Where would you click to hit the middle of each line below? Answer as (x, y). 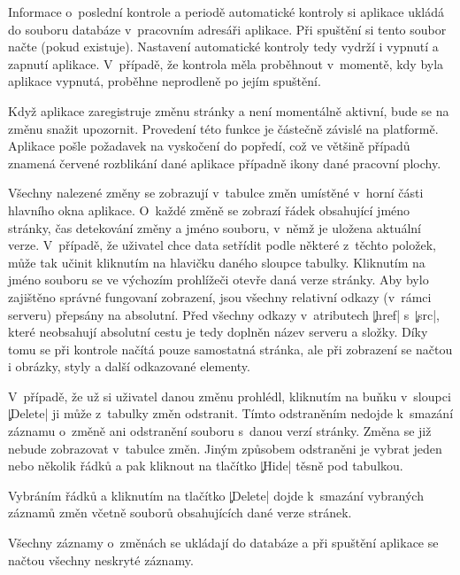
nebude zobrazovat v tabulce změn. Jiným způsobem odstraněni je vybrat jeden (225, 448)
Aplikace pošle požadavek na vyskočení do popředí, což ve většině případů (209, 146)
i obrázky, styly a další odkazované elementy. (129, 366)
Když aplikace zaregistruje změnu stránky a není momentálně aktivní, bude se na (229, 110)
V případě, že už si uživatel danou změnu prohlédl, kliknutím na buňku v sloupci (230, 396)
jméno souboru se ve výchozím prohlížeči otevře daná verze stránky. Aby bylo (218, 280)
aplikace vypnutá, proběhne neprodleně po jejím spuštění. (165, 81)
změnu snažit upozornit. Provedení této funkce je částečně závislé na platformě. (223, 128)
